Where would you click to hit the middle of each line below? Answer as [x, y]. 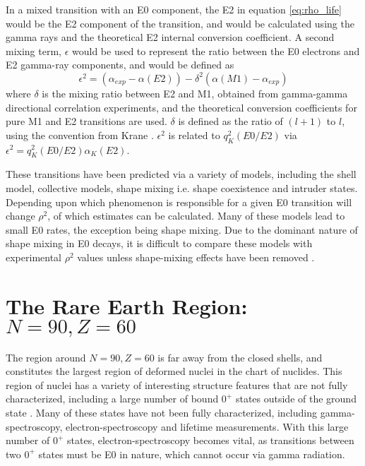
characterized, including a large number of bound [112, 399]
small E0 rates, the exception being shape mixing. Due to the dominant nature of [182, 229]
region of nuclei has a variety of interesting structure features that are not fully [177, 384]
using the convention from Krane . [80, 135]
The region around [46, 357]
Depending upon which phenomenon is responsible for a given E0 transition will [179, 202]
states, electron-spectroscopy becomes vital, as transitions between [211, 440]
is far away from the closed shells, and [240, 357]
